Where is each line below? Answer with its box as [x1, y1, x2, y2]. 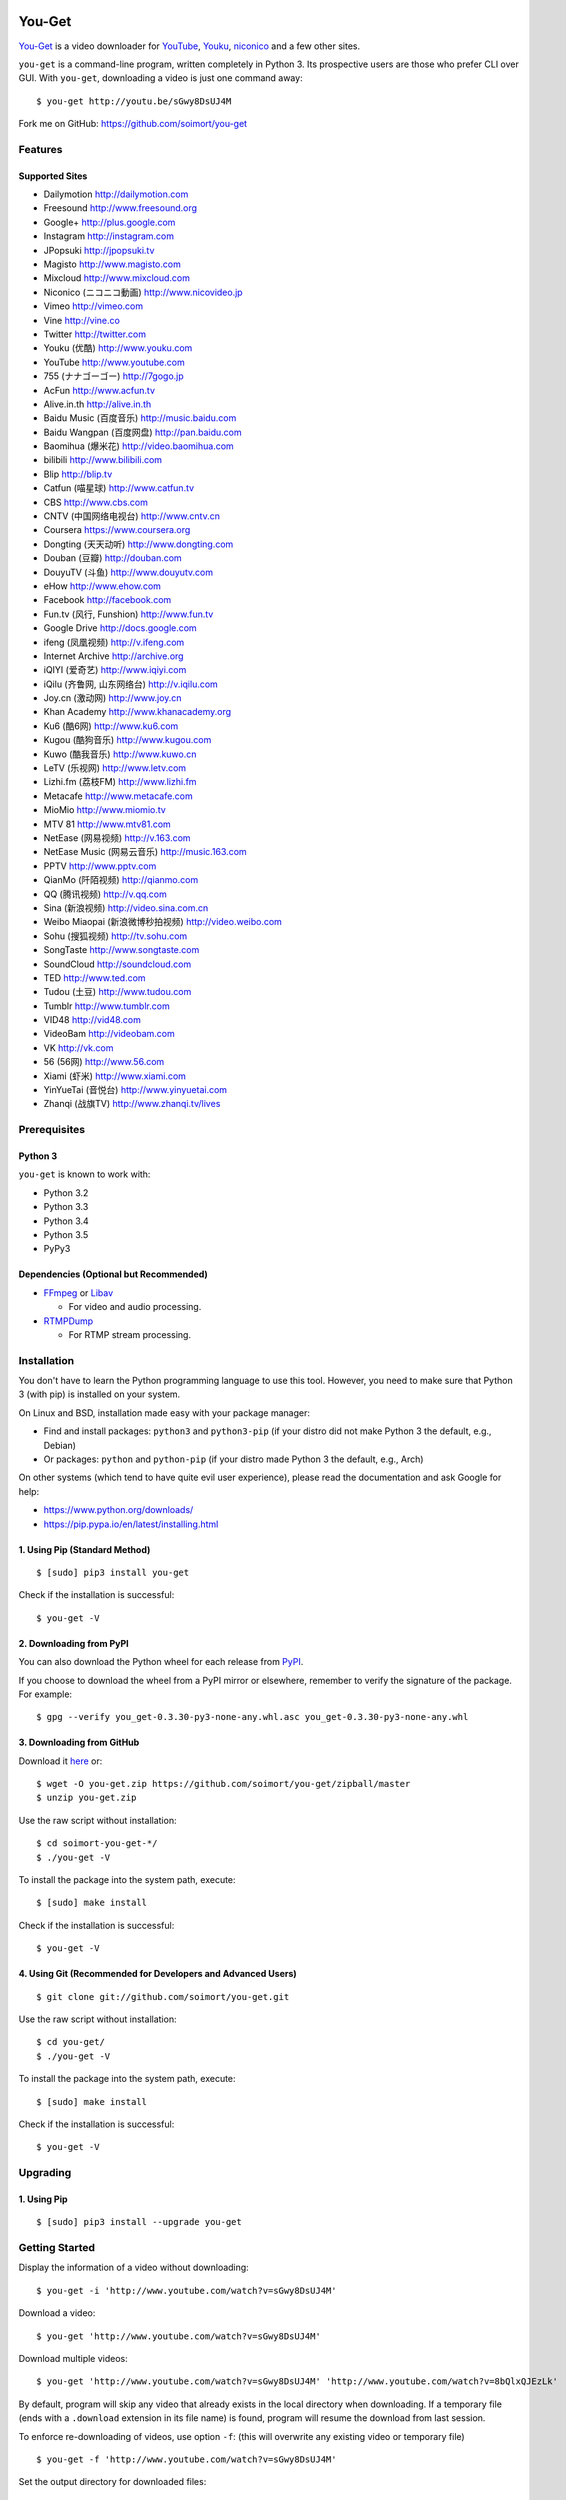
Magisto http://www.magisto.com [43, 258, 182, 270]
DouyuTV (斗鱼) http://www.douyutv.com [43, 566, 214, 578]
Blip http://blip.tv [43, 468, 113, 480]
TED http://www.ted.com [43, 971, 146, 984]
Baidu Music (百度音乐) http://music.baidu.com [43, 412, 237, 424]
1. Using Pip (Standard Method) [18, 1543, 151, 1555]
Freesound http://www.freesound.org [43, 202, 198, 214]
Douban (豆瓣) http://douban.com [43, 552, 182, 564]
